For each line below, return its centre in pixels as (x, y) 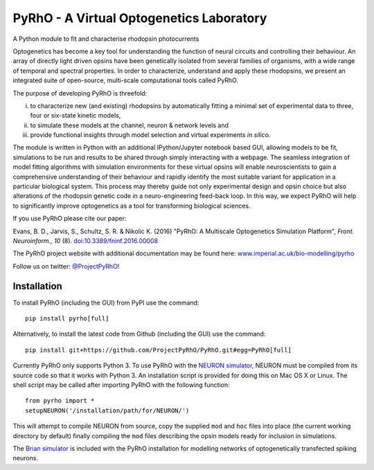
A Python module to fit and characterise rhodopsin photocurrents (106, 39)
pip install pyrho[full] (67, 319)
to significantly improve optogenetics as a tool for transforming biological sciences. (132, 206)
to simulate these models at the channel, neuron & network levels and (129, 125)
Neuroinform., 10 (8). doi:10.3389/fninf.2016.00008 (86, 241)
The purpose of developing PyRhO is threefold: (80, 93)
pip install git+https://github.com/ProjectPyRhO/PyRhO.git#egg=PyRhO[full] (159, 350)
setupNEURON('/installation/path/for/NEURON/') (107, 410)
